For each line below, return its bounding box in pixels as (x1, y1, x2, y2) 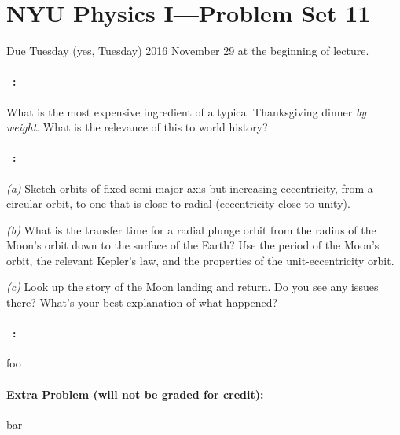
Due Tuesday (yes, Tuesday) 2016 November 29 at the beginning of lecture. (6, 42, 369, 59)
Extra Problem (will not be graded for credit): (6, 385, 264, 402)
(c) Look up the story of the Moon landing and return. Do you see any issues (6, 278, 379, 295)
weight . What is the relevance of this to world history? (6, 119, 268, 135)
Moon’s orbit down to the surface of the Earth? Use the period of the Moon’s (6, 237, 380, 253)
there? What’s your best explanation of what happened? (6, 294, 278, 311)
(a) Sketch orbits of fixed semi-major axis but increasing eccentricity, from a (6, 179, 373, 196)
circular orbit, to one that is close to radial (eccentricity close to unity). (6, 195, 350, 212)
